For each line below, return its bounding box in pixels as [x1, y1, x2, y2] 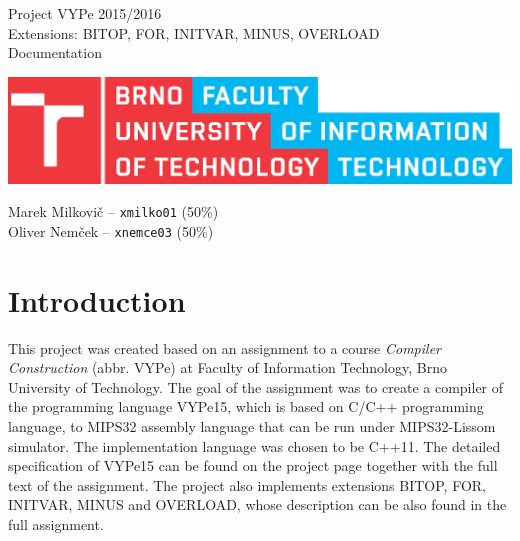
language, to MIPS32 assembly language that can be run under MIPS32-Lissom [8, 415, 496, 436]
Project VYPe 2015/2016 [8, 3, 162, 23]
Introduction [8, 279, 186, 320]
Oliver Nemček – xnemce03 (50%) [8, 220, 214, 241]
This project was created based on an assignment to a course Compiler [8, 337, 441, 358]
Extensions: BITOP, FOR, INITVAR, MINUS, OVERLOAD [8, 22, 380, 43]
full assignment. [8, 513, 104, 534]
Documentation [8, 42, 102, 63]
